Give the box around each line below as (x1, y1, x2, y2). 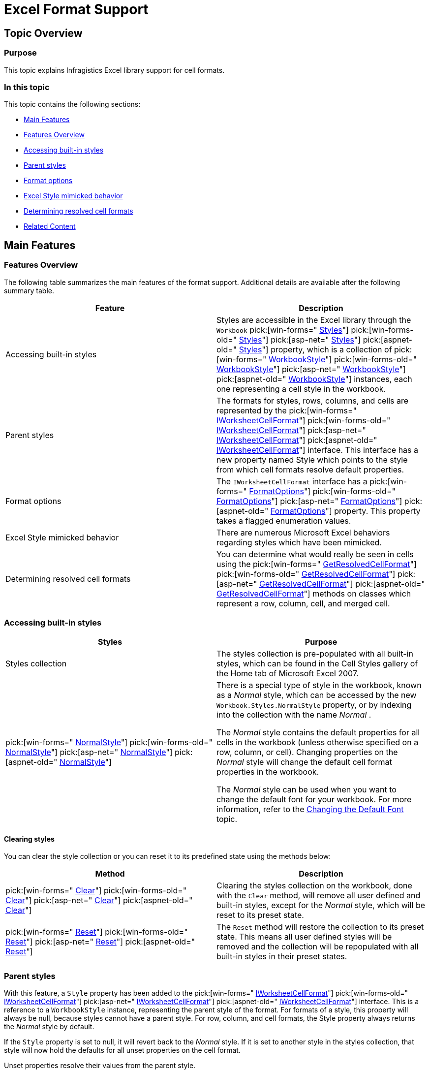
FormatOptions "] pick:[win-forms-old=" (249, 486, 396, 496)
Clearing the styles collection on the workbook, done (216, 881, 412, 891)
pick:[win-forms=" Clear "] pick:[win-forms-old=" (5, 885, 187, 896)
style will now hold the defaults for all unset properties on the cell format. (4, 1046, 241, 1055)
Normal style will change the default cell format (216, 757, 392, 767)
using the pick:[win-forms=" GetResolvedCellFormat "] (216, 559, 417, 569)
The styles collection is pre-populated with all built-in (216, 649, 413, 659)
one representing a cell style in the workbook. (216, 383, 386, 394)
